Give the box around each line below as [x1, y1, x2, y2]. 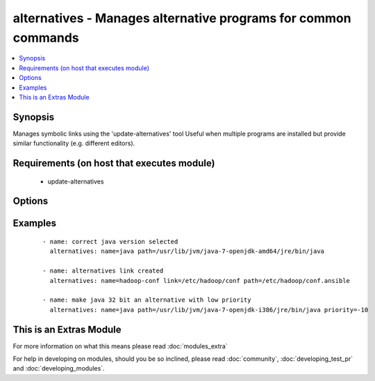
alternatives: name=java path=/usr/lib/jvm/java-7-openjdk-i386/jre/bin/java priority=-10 [49, 306, 369, 314]
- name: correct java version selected [42, 238, 178, 246]
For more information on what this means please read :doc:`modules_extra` [12, 341, 228, 350]
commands [12, 30, 79, 45]
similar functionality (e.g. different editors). [12, 139, 135, 147]
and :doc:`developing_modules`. [12, 364, 105, 373]
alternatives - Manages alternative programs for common [12, 10, 351, 26]
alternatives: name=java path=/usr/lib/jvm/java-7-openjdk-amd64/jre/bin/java [49, 248, 325, 255]
